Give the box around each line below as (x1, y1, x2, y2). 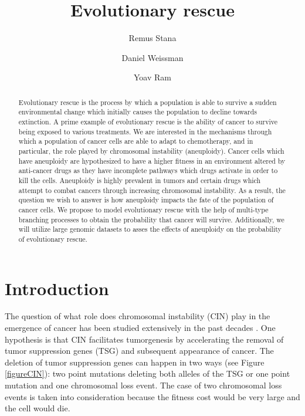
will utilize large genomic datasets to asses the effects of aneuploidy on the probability (18, 224, 282, 234)
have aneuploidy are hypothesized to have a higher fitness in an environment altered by (18, 155, 286, 165)
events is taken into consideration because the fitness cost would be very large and (5, 390, 300, 403)
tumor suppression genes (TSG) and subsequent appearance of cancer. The (5, 344, 274, 357)
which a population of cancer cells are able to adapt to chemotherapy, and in (18, 136, 253, 146)
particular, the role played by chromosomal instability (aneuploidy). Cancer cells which (18, 146, 284, 155)
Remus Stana (128, 32, 177, 44)
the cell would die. (5, 402, 70, 414)
